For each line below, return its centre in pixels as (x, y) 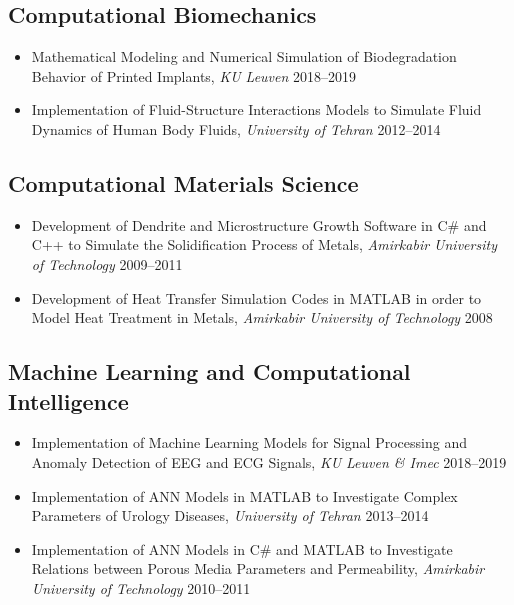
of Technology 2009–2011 (107, 263)
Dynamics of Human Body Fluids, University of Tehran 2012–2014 (236, 128)
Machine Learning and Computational (209, 371)
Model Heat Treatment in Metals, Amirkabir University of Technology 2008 (262, 317)
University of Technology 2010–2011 (141, 587)
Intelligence (68, 400)
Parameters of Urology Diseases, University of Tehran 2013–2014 (230, 515)
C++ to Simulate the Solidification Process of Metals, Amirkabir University (264, 244)
